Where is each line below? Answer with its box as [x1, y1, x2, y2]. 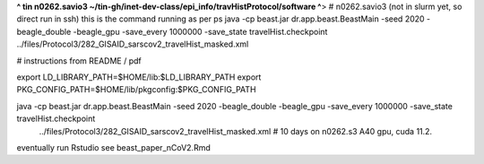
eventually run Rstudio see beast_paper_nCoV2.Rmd [16, 142, 211, 152]
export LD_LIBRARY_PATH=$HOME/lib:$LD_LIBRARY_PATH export [16, 72, 262, 82]
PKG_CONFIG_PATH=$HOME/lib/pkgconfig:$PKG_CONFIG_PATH [16, 84, 256, 95]
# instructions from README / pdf [16, 55, 143, 66]
